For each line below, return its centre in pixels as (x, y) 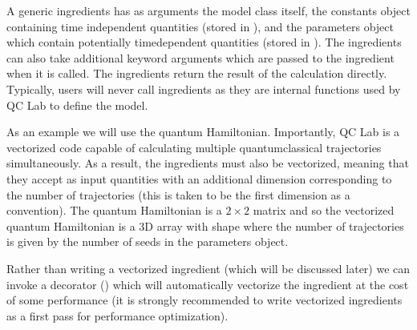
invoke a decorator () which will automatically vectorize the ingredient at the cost (208, 284)
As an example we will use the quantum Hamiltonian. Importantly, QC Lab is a (203, 132)
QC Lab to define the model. (77, 105)
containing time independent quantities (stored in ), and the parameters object (200, 26)
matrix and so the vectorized (324, 210)
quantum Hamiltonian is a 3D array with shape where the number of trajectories (205, 225)
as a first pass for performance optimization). (117, 315)
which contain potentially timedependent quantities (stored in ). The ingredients (204, 42)
